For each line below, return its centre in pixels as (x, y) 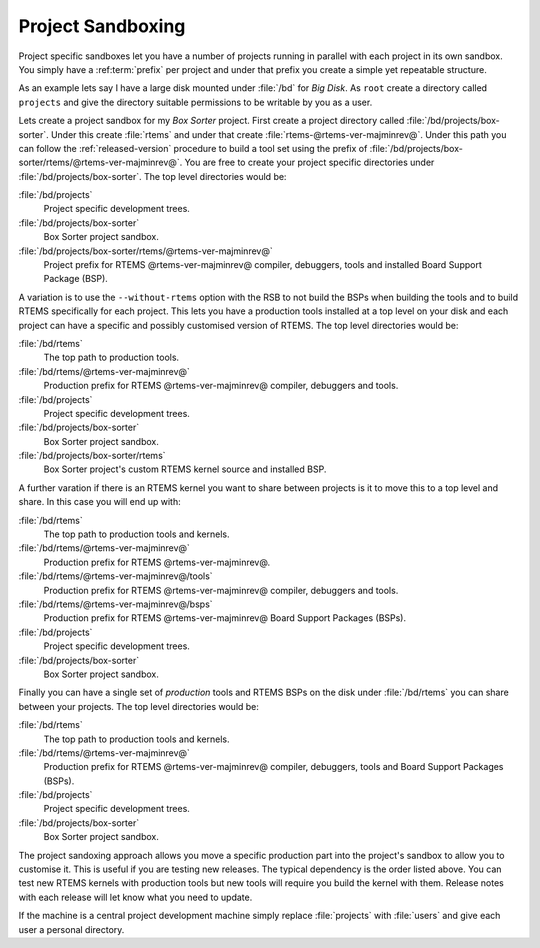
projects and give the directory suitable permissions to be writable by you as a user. (195, 102)
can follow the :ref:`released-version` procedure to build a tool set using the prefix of (193, 148)
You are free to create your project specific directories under (309, 162)
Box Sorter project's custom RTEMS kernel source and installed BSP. (185, 469)
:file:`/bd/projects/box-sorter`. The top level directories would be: (152, 176)
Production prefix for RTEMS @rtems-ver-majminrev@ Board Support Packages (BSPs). (225, 618)
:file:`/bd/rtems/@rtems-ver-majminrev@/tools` (116, 576)
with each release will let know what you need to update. (135, 897)
